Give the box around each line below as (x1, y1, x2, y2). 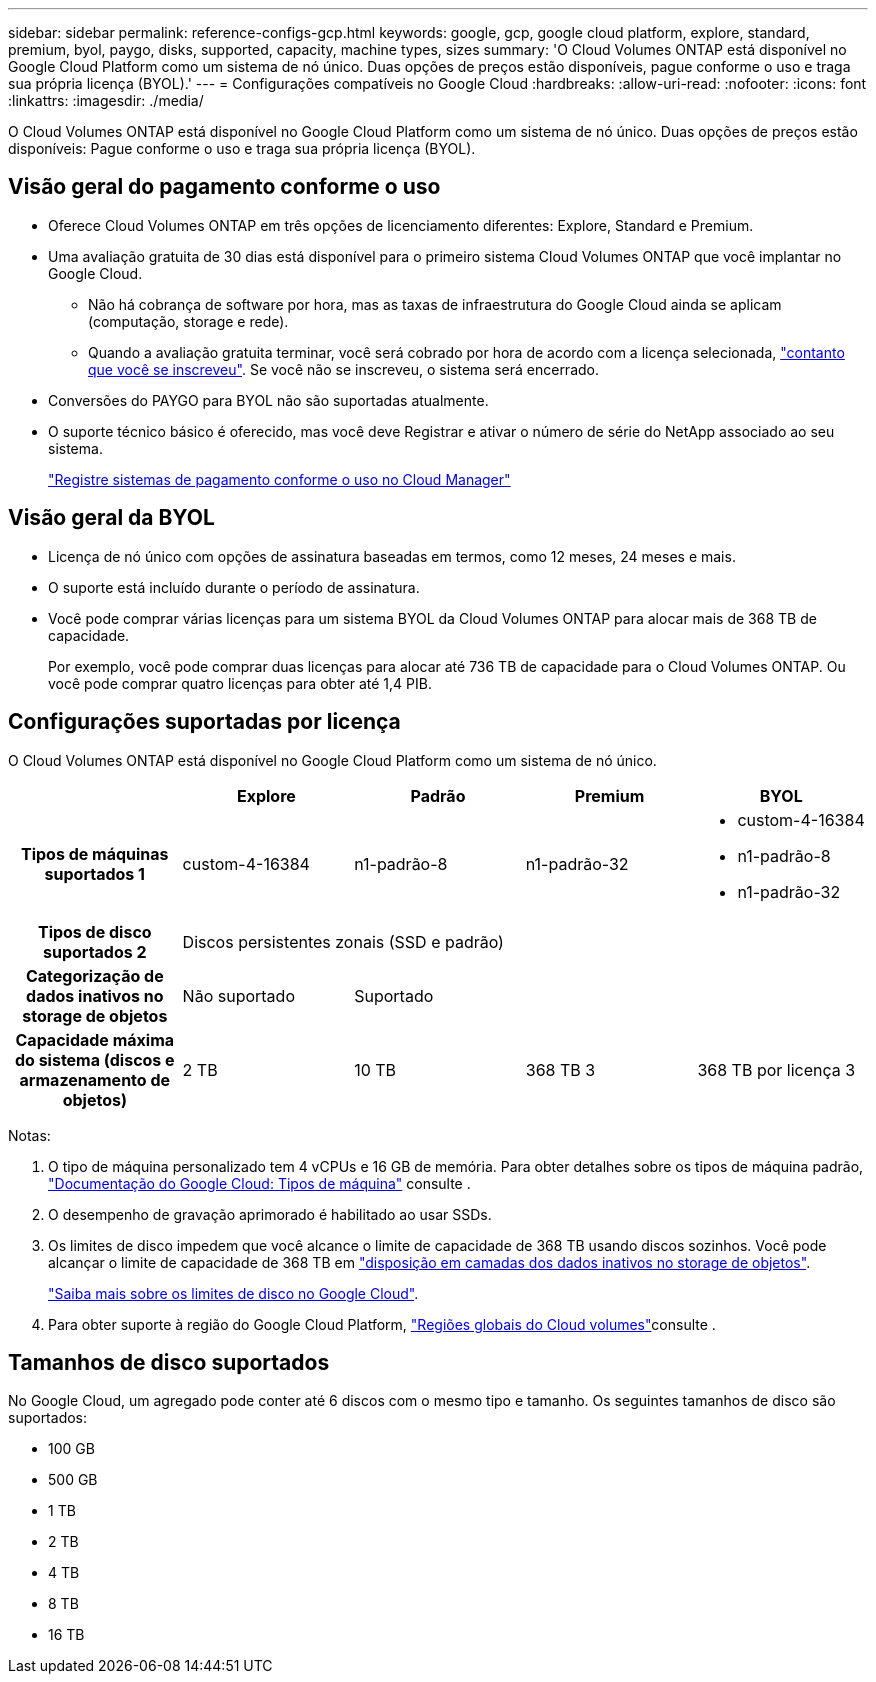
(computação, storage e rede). (88, 312, 289, 330)
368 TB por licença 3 (697, 1059, 856, 1080)
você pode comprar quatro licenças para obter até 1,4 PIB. (48, 674, 432, 692)
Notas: (8, 1126, 51, 1144)
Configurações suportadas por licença (8, 709, 401, 735)
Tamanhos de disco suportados (8, 1349, 330, 1375)
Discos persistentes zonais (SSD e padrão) (182, 931, 504, 952)
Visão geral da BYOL (8, 505, 215, 531)
